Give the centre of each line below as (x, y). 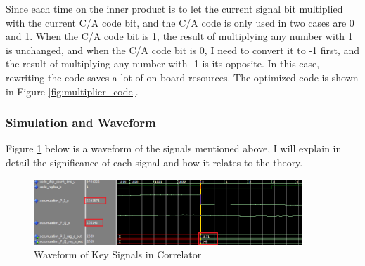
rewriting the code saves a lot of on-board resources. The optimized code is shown (182, 77)
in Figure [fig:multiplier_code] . (72, 91)
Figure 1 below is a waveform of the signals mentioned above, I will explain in (174, 148)
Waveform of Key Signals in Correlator (118, 254)
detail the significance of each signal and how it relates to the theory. (154, 162)
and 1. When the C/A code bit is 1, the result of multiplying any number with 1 (179, 36)
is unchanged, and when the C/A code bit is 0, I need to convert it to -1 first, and (183, 49)
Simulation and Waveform (81, 122)
